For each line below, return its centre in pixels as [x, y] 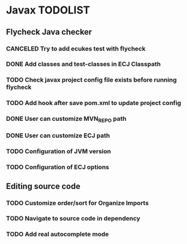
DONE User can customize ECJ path [58, 135]
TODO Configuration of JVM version [58, 151]
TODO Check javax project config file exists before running [91, 80]
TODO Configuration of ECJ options [58, 167]
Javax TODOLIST [48, 10]
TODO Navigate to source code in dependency [73, 219]
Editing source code [43, 186]
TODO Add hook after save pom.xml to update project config [93, 103]
